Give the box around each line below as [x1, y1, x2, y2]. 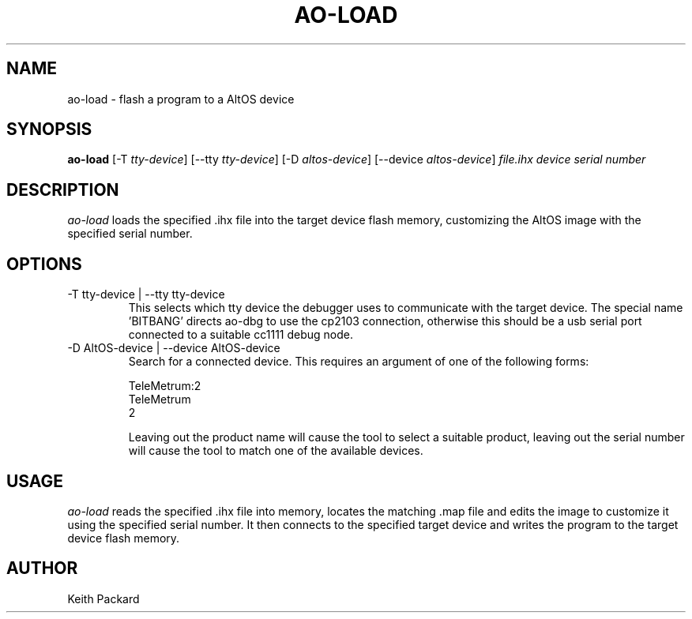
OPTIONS [6, 253, 82, 274]
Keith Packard [67, 591, 140, 606]
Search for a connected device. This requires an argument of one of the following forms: [128, 355, 589, 369]
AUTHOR [6, 558, 78, 579]
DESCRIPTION [6, 179, 119, 200]
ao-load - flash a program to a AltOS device [67, 92, 295, 106]
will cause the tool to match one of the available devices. [128, 444, 423, 458]
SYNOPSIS [6, 119, 92, 140]
